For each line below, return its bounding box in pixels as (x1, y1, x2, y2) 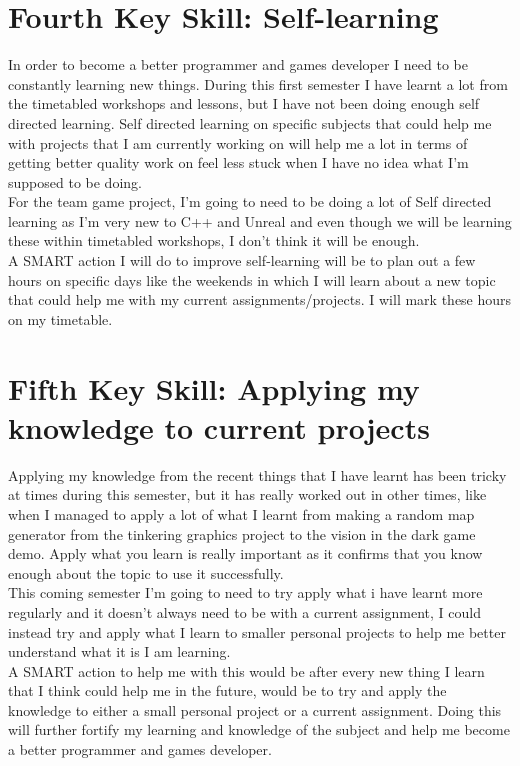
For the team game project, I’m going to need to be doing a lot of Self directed (8, 191, 492, 212)
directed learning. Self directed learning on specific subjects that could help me (8, 112, 492, 133)
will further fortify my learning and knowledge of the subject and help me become (8, 719, 510, 740)
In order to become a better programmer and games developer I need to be (8, 54, 468, 75)
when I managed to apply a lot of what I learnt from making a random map (8, 503, 475, 524)
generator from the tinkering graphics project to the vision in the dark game (8, 523, 476, 544)
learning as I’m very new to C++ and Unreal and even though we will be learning (8, 210, 512, 231)
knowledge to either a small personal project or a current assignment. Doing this (8, 699, 502, 720)
